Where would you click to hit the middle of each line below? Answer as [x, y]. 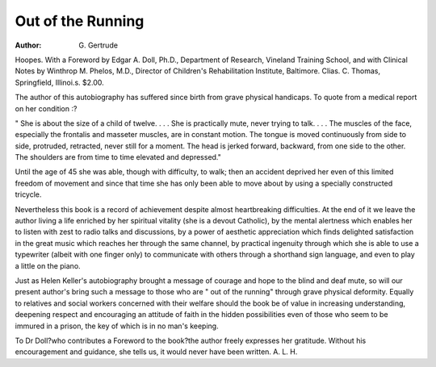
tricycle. [28, 194]
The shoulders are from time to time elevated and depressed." [118, 157]
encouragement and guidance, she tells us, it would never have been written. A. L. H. [156, 352]
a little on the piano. [48, 265]
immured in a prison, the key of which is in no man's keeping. [117, 326]
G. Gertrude [99, 45]
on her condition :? [46, 108]
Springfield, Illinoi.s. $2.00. [59, 82]
